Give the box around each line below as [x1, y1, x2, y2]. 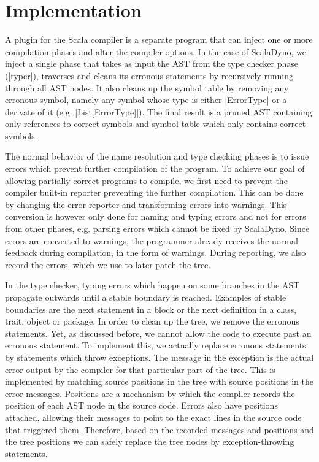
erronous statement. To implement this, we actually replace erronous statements [5, 339, 306, 352]
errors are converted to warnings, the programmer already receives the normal [5, 234, 298, 247]
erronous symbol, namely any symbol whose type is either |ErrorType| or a [5, 93, 287, 106]
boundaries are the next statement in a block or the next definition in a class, [5, 302, 297, 315]
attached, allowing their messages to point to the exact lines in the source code [5, 410, 302, 423]
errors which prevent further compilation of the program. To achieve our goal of [5, 162, 305, 175]
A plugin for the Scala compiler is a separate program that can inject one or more [5, 33, 313, 46]
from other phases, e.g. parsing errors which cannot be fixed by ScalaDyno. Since [5, 222, 310, 235]
